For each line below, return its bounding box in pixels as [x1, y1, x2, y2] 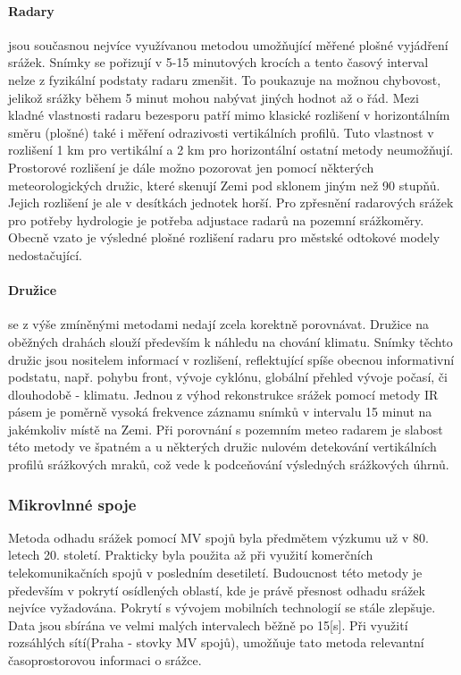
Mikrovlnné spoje [8, 493, 137, 515]
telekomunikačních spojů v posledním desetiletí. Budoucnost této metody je [8, 563, 423, 582]
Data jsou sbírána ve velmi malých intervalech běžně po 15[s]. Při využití [8, 615, 408, 634]
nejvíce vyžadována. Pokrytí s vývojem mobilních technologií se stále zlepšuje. [8, 598, 436, 617]
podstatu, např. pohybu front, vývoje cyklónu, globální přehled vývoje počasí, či [8, 367, 448, 386]
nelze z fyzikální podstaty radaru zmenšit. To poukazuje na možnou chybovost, [8, 70, 441, 89]
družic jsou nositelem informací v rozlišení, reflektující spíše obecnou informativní [8, 350, 455, 368]
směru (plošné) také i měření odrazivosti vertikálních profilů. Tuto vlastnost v [8, 122, 434, 141]
